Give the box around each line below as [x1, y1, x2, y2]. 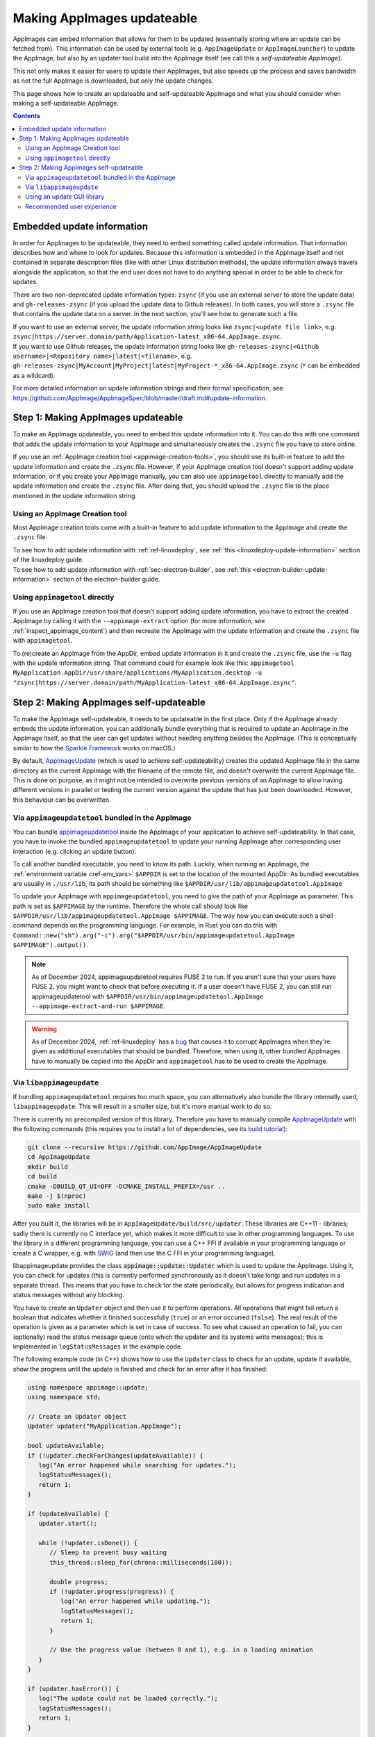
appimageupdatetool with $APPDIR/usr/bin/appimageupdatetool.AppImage [31, 992, 264, 1001]
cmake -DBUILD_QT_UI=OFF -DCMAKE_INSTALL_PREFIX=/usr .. [27, 1182, 226, 1190]
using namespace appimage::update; [27, 1383, 149, 1391]
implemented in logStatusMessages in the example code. [12, 1342, 183, 1351]
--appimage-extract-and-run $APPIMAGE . [31, 1002, 166, 1010]
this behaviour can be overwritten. [12, 796, 111, 804]
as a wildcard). [12, 371, 56, 379]
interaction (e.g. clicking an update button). [12, 847, 137, 855]
